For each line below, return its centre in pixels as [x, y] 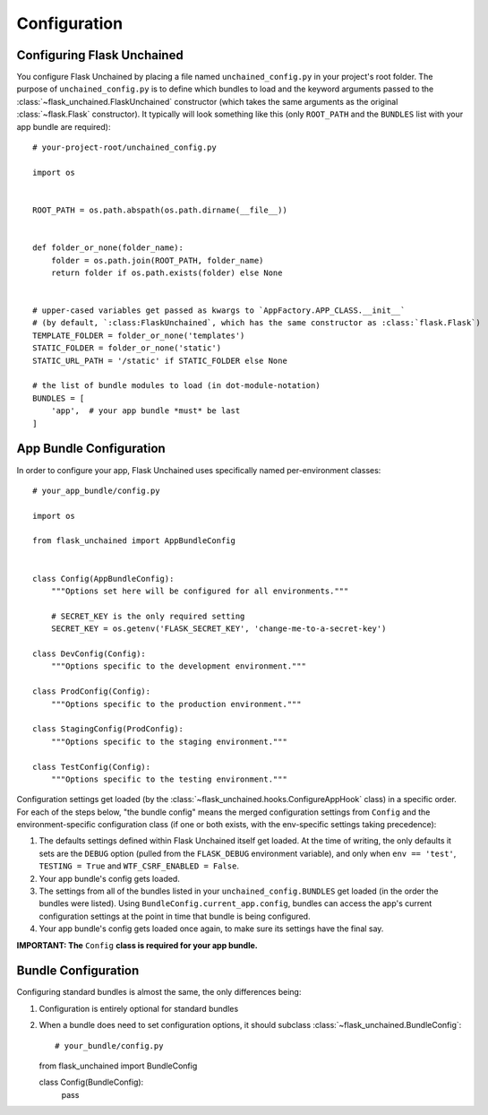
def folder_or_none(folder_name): [108, 248]
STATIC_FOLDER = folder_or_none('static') [127, 348]
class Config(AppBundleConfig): [103, 579]
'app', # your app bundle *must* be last [146, 411]
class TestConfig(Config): [92, 767]
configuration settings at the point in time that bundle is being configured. [175, 916]
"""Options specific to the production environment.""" [176, 704]
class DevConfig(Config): [90, 653]
